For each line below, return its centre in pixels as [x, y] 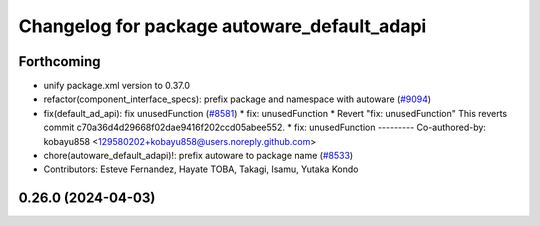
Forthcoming [59, 61]
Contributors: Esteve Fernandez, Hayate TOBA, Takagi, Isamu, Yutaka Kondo [201, 169]
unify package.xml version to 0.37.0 [116, 86]
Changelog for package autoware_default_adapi [222, 26]
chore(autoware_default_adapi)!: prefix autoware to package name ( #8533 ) [198, 156]
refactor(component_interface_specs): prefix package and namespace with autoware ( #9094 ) [237, 99]
